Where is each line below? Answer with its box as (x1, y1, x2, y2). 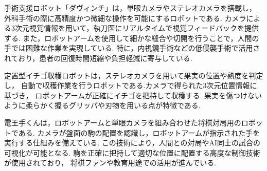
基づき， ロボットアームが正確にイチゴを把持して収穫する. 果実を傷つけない (4, 90, 262, 100)
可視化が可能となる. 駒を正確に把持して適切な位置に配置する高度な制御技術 (4, 147, 260, 158)
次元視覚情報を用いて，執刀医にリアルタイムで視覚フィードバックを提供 (14, 23, 259, 33)
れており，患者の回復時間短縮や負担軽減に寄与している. (4, 52, 192, 63)
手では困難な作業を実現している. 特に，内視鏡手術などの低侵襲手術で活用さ (4, 42, 260, 53)
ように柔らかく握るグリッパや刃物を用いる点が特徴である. (4, 100, 201, 111)
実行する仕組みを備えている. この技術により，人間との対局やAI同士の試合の (4, 137, 261, 148)
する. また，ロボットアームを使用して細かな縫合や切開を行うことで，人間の (4, 32, 259, 43)
